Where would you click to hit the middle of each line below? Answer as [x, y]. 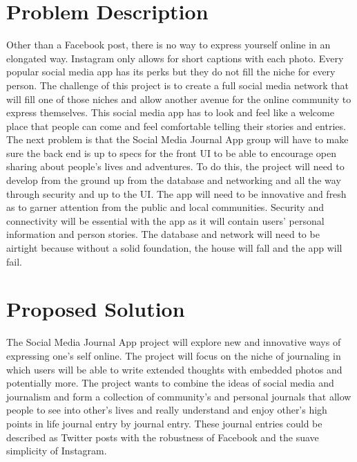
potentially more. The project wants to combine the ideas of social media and [170, 383]
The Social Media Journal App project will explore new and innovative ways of [174, 342]
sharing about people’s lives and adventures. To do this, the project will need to [175, 166]
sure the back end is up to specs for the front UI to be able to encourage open [171, 153]
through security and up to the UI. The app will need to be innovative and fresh [176, 193]
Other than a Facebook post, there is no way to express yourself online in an [168, 45]
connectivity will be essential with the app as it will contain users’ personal [165, 220]
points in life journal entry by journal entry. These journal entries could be [164, 423]
